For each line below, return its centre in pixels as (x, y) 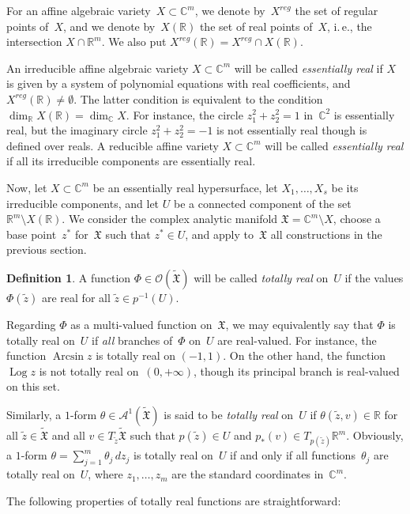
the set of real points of (256, 26)
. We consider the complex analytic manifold (170, 219)
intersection (34, 42)
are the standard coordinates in (248, 474)
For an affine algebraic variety (79, 10)
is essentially (364, 114)
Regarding (31, 324)
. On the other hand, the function (305, 355)
